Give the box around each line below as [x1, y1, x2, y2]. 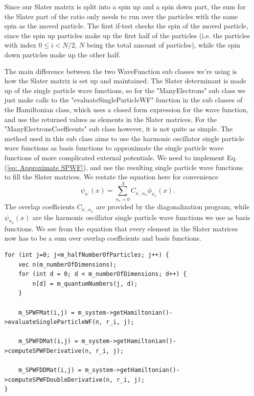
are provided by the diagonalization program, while [96, 201, 250, 212]
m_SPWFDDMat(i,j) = [18, 367, 82, 374]
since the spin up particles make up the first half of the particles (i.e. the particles [4, 30, 250, 40]
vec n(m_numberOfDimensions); [18, 261, 117, 268]
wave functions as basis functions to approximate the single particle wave [4, 143, 224, 153]
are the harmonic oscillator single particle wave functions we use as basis [32, 212, 251, 222]
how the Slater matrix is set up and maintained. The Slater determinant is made [4, 75, 247, 86]
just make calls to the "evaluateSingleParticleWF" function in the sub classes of [4, 95, 243, 105]
